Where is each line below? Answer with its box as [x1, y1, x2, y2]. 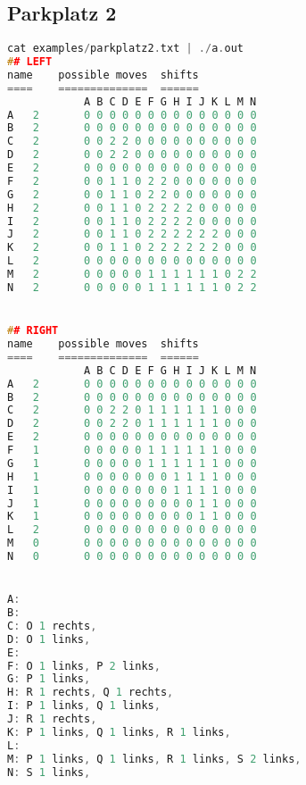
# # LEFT [7, 55, 53, 69]
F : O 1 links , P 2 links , [7, 659, 161, 672]
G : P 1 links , [7, 672, 91, 686]
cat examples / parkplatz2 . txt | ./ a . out [7, 42, 244, 55]
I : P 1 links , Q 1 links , [7, 699, 161, 713]
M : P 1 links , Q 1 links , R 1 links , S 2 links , [7, 752, 302, 765]
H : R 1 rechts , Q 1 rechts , [7, 686, 174, 699]
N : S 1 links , [7, 765, 91, 779]
